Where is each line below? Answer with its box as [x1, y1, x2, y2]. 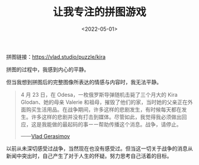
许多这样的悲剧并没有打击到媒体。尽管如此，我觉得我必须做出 [31, 113, 182, 120]
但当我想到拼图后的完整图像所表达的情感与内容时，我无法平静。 [6, 78, 162, 85]
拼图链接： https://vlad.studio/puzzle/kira [6, 53, 106, 60]
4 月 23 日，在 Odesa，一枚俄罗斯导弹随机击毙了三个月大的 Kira [20, 91, 178, 98]
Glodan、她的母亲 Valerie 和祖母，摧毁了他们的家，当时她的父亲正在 [20, 99, 188, 106]
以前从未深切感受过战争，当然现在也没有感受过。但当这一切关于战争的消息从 [6, 145, 193, 152]
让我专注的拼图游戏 [52, 5, 146, 19]
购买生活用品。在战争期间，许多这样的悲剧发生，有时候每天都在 [25, 106, 182, 113]
